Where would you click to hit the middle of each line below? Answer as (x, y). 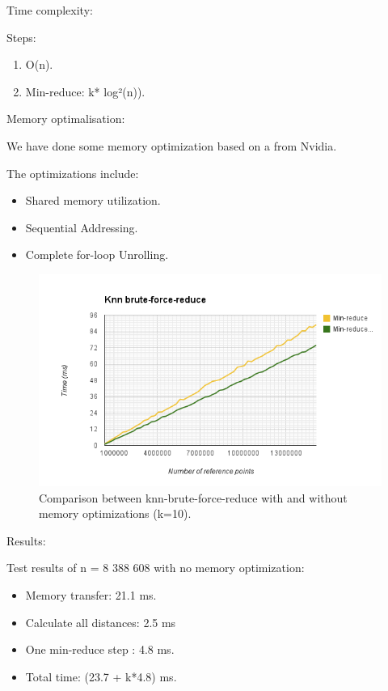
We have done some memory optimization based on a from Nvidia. (172, 145)
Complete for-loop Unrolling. (97, 254)
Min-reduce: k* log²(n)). (85, 91)
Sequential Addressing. (82, 227)
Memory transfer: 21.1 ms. (91, 595)
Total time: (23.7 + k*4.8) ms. (101, 676)
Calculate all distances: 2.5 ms (101, 622)
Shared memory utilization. (93, 200)
